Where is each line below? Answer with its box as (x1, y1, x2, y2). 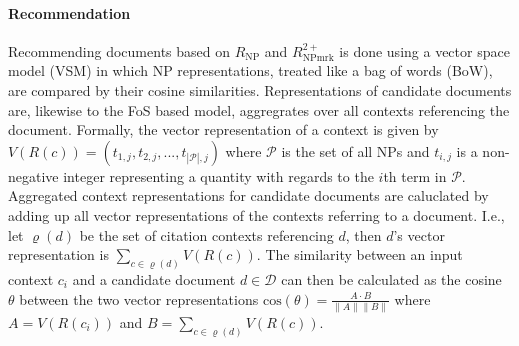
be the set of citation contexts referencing (79, 224, 334, 245)
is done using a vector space (339, 40, 510, 61)
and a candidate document (72, 269, 236, 289)
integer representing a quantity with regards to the (63, 165, 374, 186)
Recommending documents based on (8, 40, 230, 61)
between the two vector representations (19, 288, 259, 309)
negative (8, 165, 59, 186)
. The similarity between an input (256, 244, 463, 265)
